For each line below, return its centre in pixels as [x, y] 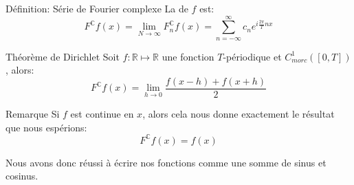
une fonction [188, 56]
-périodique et [252, 56]
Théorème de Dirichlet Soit [63, 56]
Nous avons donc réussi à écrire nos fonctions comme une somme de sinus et [166, 162]
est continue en [102, 114]
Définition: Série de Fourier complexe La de [97, 8]
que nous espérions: [46, 127]
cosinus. [22, 176]
